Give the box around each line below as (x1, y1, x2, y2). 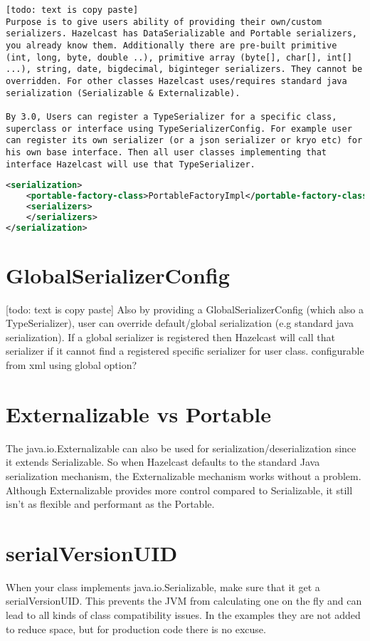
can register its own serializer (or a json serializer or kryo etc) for (6, 135, 363, 146)
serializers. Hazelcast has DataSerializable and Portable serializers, (6, 28, 357, 39)
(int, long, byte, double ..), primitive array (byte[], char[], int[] (6, 52, 352, 63)
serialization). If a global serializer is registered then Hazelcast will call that (6, 329, 335, 344)
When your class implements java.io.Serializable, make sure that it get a (6, 579, 320, 594)
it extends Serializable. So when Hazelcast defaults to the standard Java (6, 454, 320, 469)
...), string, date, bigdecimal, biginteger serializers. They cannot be (6, 64, 363, 75)
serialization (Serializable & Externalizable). (6, 88, 240, 98)
